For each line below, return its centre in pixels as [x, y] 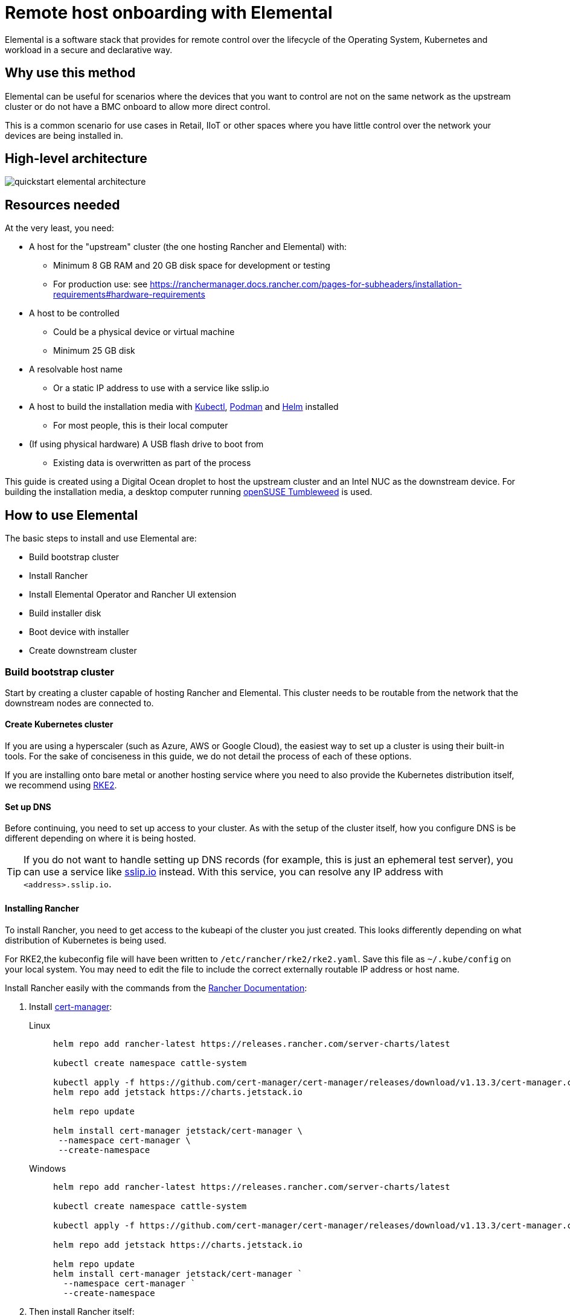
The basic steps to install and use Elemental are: [101, 538]
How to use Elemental [72, 515]
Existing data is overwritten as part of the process [152, 463]
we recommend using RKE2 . [61, 785]
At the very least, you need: [59, 228]
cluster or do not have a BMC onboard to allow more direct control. [138, 106]
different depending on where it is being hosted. [101, 838]
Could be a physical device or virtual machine [144, 332]
